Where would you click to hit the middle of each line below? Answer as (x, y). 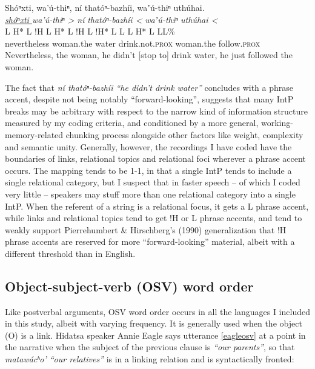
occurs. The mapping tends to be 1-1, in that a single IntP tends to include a (148, 170)
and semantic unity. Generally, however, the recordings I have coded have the (148, 146)
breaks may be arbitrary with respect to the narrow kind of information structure (156, 111)
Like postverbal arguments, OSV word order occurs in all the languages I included (157, 311)
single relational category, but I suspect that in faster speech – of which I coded (153, 182)
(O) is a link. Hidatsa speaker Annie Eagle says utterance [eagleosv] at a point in (155, 335)
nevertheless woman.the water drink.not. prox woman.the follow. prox (133, 43)
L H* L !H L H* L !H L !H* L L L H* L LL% (90, 31)
